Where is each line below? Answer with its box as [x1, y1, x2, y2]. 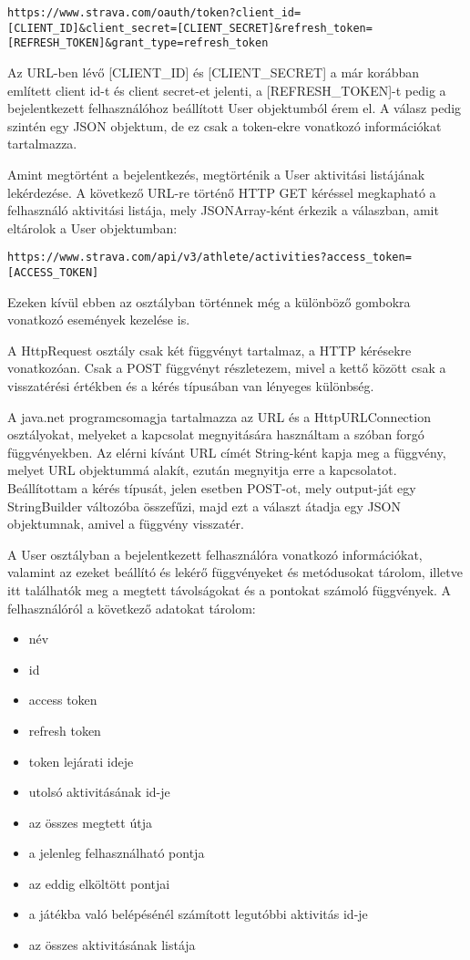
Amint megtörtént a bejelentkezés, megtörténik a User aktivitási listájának [7, 164, 425, 183]
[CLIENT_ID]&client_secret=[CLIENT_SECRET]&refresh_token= [7, 21, 373, 35]
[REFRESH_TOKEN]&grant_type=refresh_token [7, 36, 269, 50]
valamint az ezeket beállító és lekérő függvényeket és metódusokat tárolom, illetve [7, 563, 463, 582]
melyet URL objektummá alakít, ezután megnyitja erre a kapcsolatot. [7, 460, 397, 480]
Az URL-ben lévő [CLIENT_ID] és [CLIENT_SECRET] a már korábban [7, 62, 420, 81]
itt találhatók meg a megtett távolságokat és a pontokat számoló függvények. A [7, 580, 452, 599]
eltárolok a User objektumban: [7, 218, 178, 237]
